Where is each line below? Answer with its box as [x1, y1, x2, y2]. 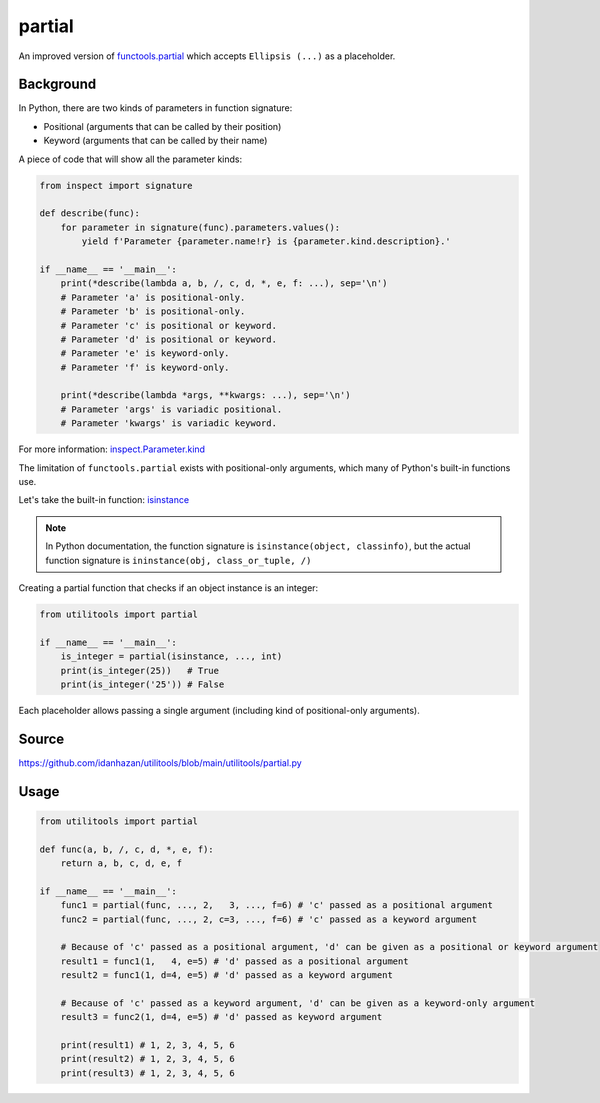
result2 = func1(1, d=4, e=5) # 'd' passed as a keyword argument [60, 970, 394, 981]
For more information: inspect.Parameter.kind [18, 443, 205, 455]
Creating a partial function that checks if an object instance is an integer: [18, 581, 319, 594]
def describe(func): [39, 208, 140, 219]
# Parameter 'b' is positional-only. [60, 306, 246, 317]
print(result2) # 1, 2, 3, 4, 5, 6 [60, 1053, 235, 1065]
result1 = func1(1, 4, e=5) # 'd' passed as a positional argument [60, 955, 409, 967]
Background [18, 76, 97, 93]
